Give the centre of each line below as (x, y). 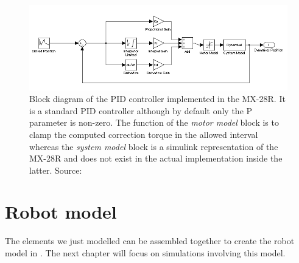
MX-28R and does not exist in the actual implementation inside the (156, 158)
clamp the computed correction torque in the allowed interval (144, 134)
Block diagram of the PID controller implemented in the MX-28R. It (157, 99)
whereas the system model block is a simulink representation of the (154, 146)
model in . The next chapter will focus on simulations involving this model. (145, 253)
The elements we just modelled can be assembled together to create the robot (150, 241)
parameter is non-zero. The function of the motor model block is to (154, 122)
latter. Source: (56, 170)
